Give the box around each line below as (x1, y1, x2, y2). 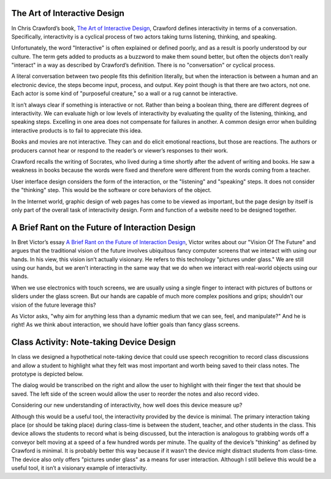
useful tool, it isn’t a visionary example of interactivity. (11, 464, 147, 472)
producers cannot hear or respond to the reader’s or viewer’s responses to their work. (11, 147, 229, 154)
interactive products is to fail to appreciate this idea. (11, 126, 143, 134)
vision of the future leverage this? (11, 301, 96, 308)
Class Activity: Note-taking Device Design (11, 337, 176, 348)
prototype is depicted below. (11, 370, 84, 378)
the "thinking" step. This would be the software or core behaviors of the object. (11, 186, 211, 194)
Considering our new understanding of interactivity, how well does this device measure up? (11, 402, 243, 409)
